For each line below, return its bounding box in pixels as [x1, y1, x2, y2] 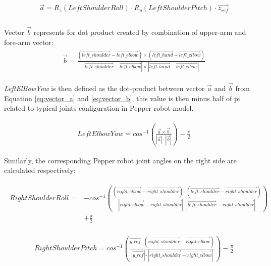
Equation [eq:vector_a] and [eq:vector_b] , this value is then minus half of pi [4, 93, 240, 103]
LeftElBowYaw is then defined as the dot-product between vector [4, 83, 205, 94]
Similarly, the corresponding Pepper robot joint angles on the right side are [4, 155, 237, 165]
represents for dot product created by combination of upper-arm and [33, 26, 246, 37]
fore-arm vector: [4, 36, 53, 47]
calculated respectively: [4, 165, 76, 175]
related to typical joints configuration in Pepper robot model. [4, 103, 194, 113]
